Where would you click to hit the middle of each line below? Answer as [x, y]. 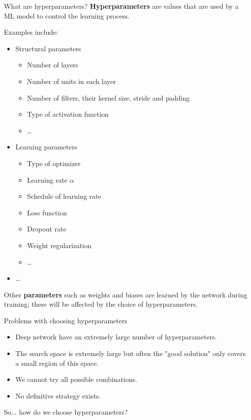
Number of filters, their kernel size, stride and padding [108, 97]
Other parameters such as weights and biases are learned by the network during [126, 294]
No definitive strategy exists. [58, 395]
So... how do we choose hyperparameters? [66, 412]
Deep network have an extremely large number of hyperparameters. [116, 337]
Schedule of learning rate [64, 196]
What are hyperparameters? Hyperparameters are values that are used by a [121, 6]
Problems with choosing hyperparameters [66, 320]
